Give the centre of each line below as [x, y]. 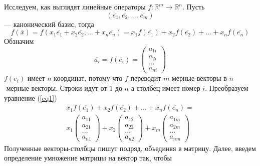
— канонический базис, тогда [49, 24]
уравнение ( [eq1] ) [31, 97]
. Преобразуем [227, 87]
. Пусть [194, 6]
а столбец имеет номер [166, 87]
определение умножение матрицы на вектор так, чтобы [88, 158]
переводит [146, 78]
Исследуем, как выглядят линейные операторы [75, 6]
